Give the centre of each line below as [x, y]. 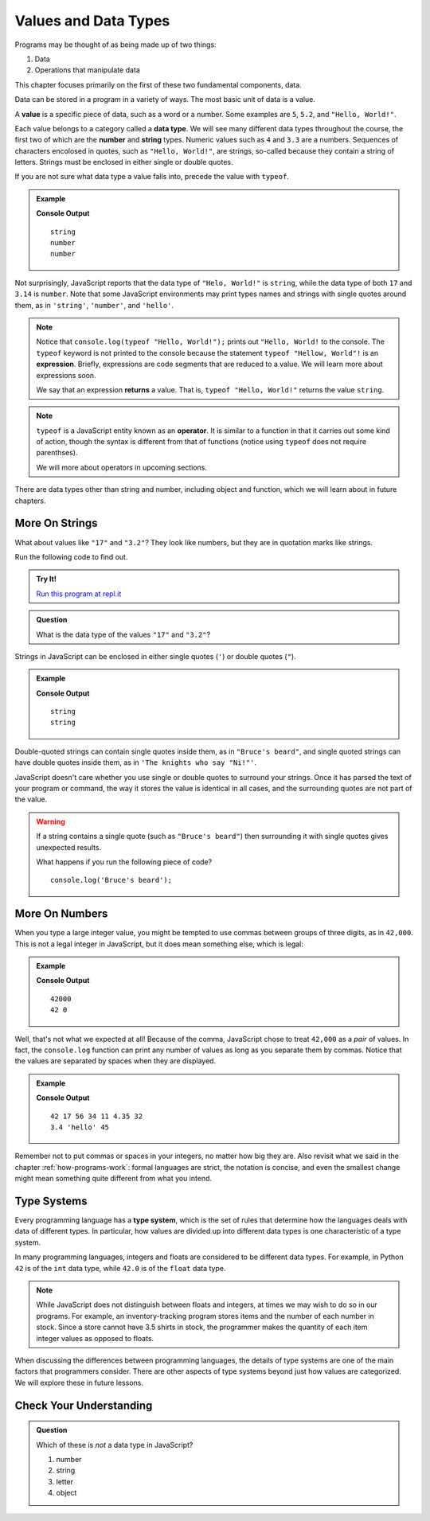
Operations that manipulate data [88, 70]
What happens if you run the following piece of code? [124, 862]
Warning [51, 821]
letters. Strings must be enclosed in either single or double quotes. [124, 162]
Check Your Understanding [84, 1405]
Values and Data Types [92, 21]
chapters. [31, 501]
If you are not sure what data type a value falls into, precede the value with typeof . [152, 177]
